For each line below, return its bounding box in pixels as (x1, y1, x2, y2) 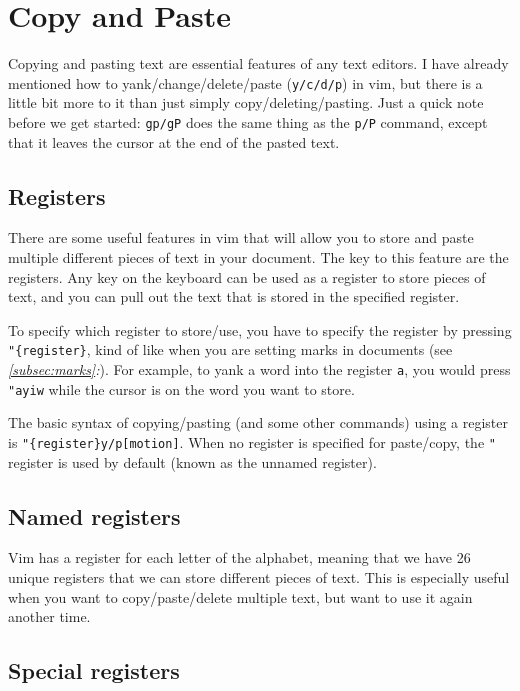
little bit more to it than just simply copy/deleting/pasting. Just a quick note (8, 92, 484, 113)
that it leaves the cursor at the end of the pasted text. (8, 131, 340, 152)
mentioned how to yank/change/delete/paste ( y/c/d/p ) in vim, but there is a (8, 72, 483, 93)
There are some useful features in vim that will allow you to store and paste (8, 227, 474, 248)
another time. (8, 606, 91, 627)
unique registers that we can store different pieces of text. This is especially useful (8, 567, 510, 587)
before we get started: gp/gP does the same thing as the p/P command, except (8, 111, 488, 132)
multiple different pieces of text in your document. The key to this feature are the (8, 247, 509, 268)
